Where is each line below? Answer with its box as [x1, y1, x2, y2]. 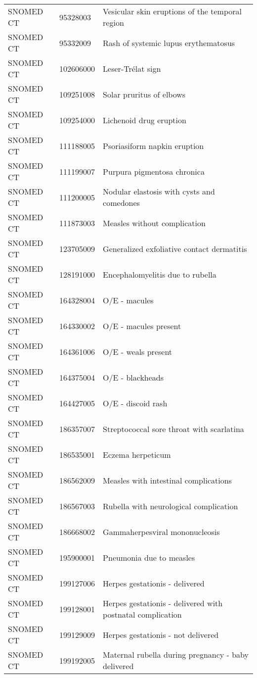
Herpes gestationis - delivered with [103, 597, 223, 609]
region [103, 17, 124, 28]
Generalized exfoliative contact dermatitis [103, 242, 247, 254]
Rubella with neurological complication [103, 500, 238, 512]
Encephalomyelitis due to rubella [103, 268, 216, 280]
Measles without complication [103, 217, 206, 229]
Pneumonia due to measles [103, 551, 195, 563]
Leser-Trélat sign [103, 62, 161, 74]
